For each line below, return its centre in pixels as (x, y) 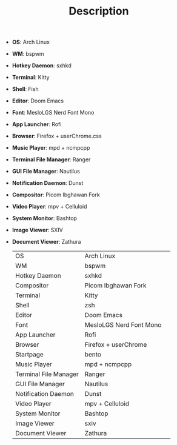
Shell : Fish (25, 89)
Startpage (29, 355)
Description (99, 11)
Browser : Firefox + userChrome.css (57, 136)
